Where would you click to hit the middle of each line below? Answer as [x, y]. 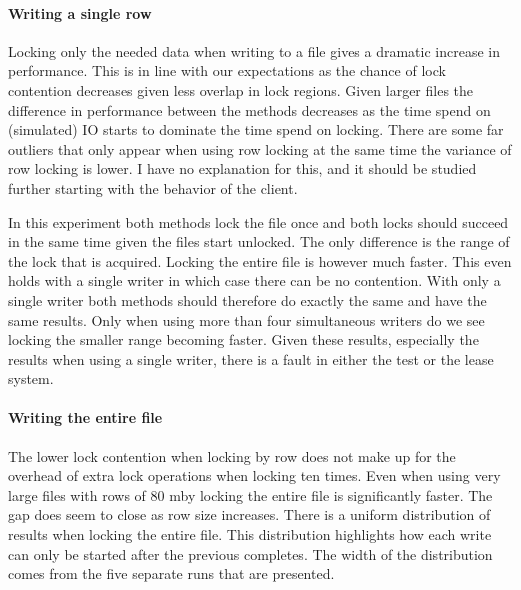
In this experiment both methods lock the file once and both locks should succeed [258, 221]
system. [31, 378]
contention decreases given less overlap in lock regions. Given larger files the [241, 89]
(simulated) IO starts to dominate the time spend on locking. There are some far [256, 129]
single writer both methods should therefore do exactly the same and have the [247, 299]
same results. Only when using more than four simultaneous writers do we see [246, 319]
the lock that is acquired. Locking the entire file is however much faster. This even [260, 260]
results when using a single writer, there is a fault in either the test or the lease [251, 358]
